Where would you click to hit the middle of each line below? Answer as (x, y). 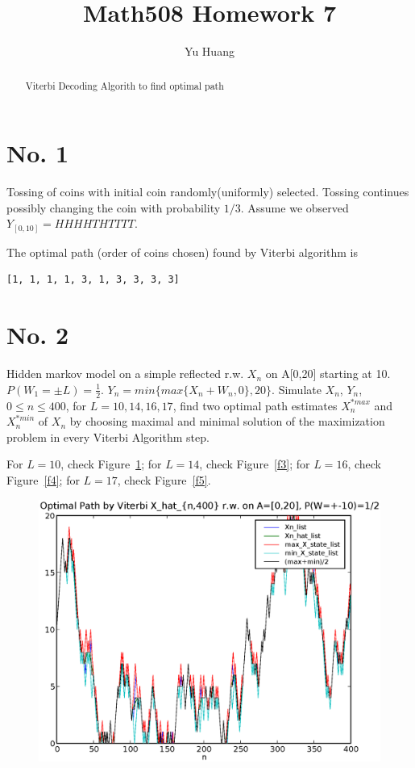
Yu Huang (210, 51)
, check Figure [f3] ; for (255, 464)
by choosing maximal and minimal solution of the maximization (227, 421)
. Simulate (297, 389)
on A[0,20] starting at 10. (328, 374)
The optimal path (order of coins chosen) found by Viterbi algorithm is (182, 252)
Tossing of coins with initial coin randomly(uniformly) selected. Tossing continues (208, 192)
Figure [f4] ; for (43, 479)
